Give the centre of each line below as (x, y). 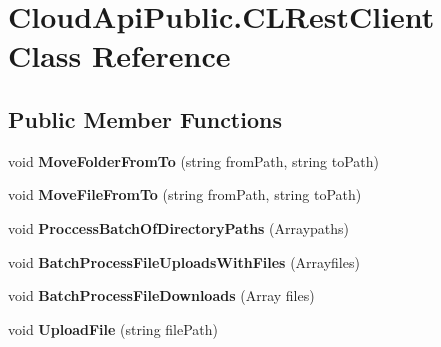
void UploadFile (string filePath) (113, 328)
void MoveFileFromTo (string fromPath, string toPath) (185, 194)
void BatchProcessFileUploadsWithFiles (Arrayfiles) (184, 261)
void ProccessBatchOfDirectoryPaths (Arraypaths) (179, 227)
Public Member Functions (145, 118)
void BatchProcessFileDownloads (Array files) (161, 295)
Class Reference (119, 55)
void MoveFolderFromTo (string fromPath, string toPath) (194, 160)
